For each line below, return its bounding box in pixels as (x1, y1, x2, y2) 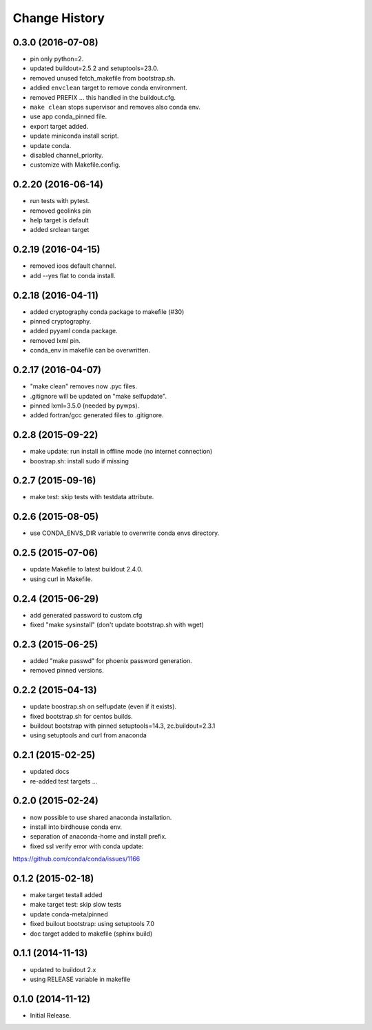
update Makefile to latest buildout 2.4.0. (30, 565, 143, 574)
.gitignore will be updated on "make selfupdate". (30, 392, 167, 400)
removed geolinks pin (30, 207, 92, 215)
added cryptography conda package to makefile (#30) (30, 307, 185, 316)
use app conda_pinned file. (30, 112, 107, 120)
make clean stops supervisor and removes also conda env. (30, 103, 201, 112)
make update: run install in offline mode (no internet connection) (30, 448, 213, 456)
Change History (12, 10, 105, 25)
